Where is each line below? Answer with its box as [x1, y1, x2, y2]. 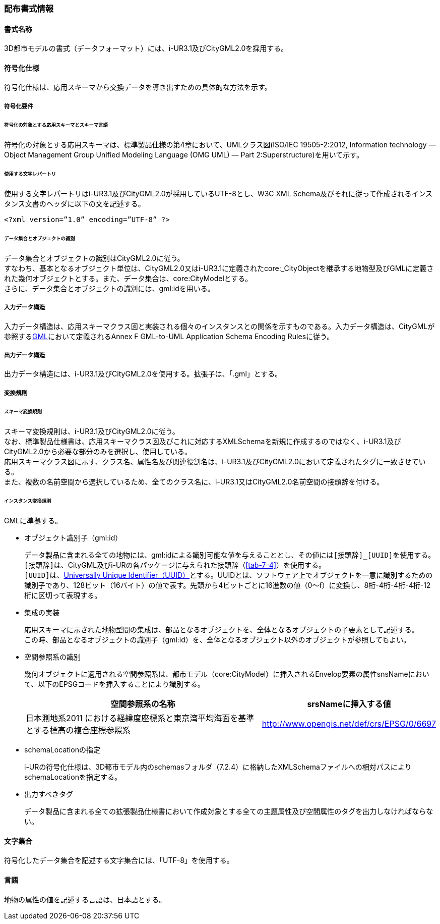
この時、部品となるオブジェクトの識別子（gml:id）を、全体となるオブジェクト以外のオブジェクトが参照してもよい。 [24, 635, 411, 644]
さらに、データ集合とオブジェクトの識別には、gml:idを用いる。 [4, 284, 215, 293]
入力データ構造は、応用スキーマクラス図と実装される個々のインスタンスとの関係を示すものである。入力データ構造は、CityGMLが [4, 321, 435, 331]
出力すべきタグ [24, 790, 74, 799]
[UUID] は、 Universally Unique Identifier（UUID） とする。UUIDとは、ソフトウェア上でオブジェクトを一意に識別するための [24, 571, 433, 580]
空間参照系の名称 [110, 699, 175, 710]
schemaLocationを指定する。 [24, 773, 121, 782]
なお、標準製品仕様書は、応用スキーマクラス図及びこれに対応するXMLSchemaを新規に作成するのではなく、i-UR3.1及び [4, 437, 401, 446]
